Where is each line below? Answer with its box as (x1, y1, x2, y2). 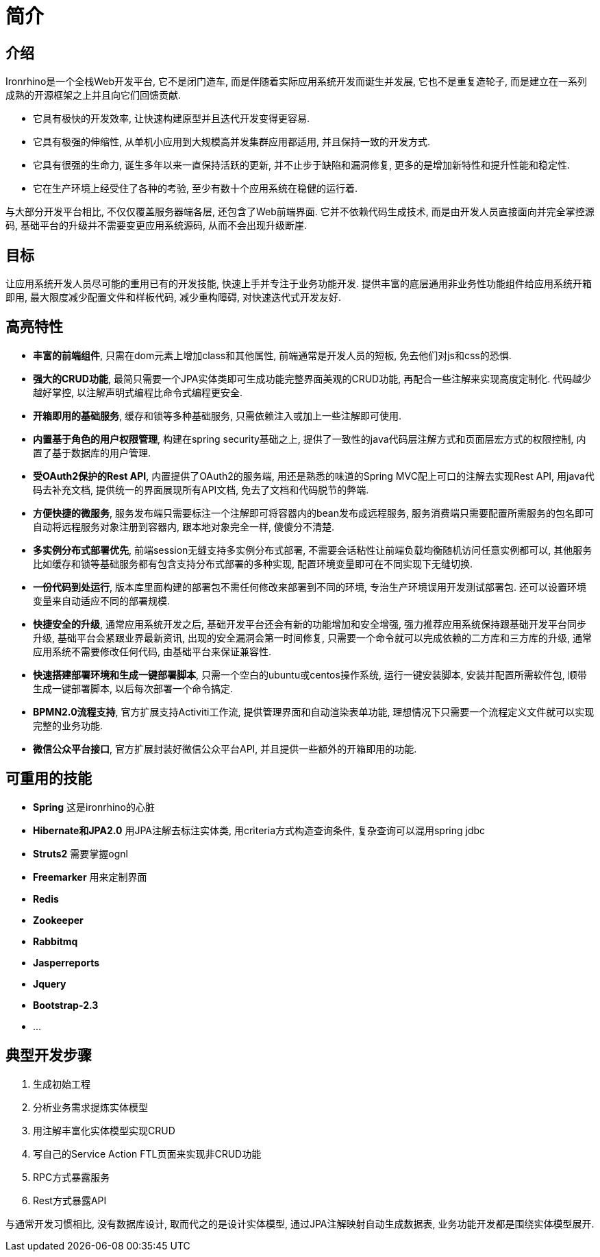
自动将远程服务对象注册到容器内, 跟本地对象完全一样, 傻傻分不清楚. (33, 520, 334, 533)
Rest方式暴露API (33, 1194, 107, 1206)
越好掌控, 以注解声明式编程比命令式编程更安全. (33, 386, 243, 398)
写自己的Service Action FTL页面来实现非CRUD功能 (33, 1147, 262, 1160)
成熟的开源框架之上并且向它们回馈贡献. (5, 89, 182, 101)
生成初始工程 (33, 1077, 90, 1090)
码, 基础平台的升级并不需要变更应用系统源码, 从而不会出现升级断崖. (5, 219, 307, 232)
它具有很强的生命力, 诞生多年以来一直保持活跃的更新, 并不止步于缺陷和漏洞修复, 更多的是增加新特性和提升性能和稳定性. (33, 159, 570, 171)
